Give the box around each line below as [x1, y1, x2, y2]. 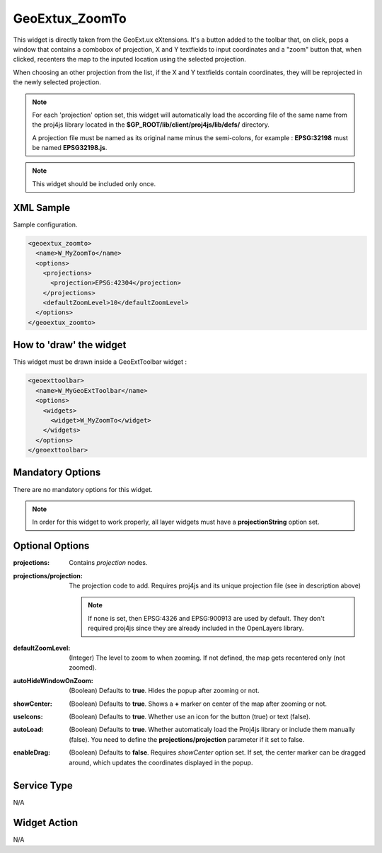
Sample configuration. [13, 220, 78, 229]
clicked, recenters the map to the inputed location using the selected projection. [13, 55, 247, 64]
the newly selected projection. [13, 78, 102, 86]
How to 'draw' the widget [13, 339, 127, 351]
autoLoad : [13, 726, 44, 734]
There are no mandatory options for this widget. [13, 485, 153, 493]
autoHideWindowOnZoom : [13, 676, 93, 685]
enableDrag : [13, 748, 51, 757]
